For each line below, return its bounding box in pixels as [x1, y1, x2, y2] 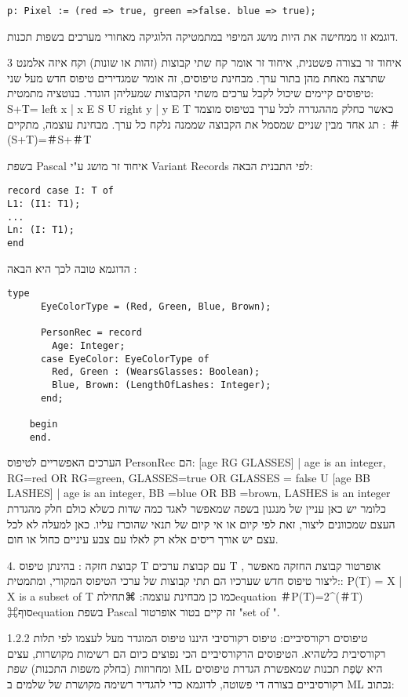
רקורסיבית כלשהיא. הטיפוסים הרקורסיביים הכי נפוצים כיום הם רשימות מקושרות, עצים [7, 644, 386, 661]
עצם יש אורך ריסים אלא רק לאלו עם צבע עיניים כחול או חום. [7, 531, 279, 547]
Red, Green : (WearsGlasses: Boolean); [52, 366, 260, 378]
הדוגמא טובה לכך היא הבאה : [7, 260, 137, 276]
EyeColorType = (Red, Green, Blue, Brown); [40, 300, 271, 312]
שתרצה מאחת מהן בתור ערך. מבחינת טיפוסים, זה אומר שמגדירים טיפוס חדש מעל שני [7, 69, 385, 85]
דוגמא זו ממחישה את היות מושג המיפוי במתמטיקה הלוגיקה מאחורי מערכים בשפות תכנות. [7, 27, 399, 44]
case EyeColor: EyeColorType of [40, 353, 209, 365]
